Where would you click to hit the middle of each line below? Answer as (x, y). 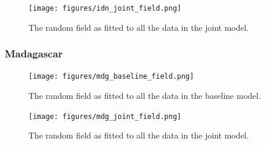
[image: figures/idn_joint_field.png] (105, 8)
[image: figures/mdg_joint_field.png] (105, 116)
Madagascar (34, 54)
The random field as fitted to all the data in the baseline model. (145, 96)
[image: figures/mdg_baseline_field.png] (111, 77)
